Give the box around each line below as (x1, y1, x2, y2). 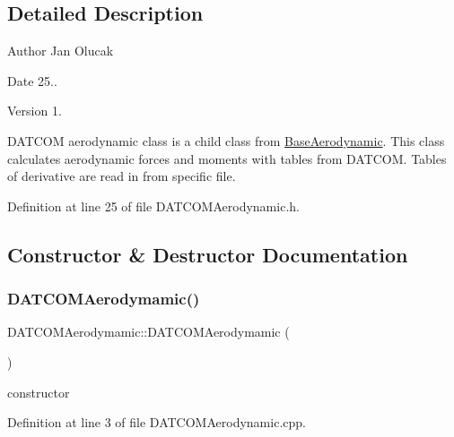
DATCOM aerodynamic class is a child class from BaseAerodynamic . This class (7, 131, 445, 150)
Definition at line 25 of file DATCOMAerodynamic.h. (7, 196, 300, 215)
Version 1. (7, 101, 62, 120)
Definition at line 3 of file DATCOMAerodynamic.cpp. (7, 413, 306, 432)
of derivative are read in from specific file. (7, 167, 236, 185)
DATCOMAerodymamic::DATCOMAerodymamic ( (7, 322, 290, 341)
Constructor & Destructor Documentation (7, 240, 408, 268)
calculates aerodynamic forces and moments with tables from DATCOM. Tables (7, 149, 447, 167)
